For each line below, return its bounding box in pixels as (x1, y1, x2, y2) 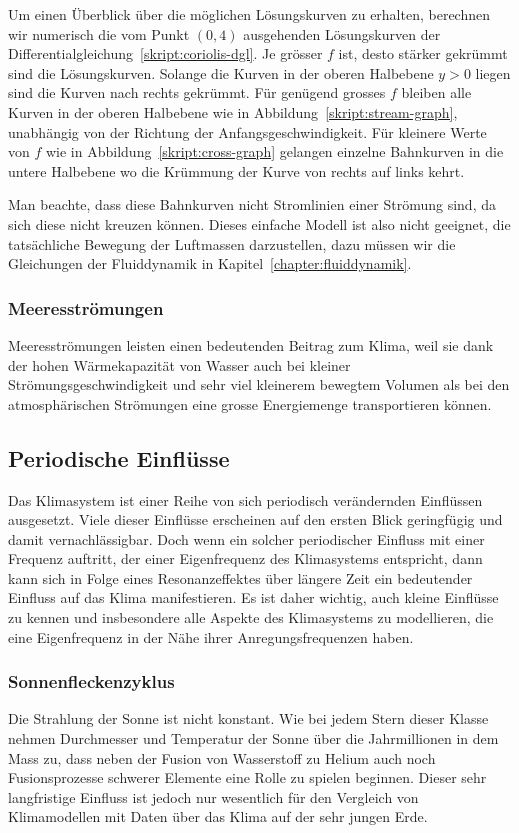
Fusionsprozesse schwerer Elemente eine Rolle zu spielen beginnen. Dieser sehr (8, 767, 487, 788)
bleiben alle (401, 82, 472, 103)
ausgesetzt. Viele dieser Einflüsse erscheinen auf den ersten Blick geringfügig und (8, 509, 503, 530)
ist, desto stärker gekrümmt (338, 43, 508, 64)
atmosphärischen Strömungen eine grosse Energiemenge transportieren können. (8, 393, 492, 414)
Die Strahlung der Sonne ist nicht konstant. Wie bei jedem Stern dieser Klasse (8, 708, 489, 729)
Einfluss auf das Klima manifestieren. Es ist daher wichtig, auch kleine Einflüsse (8, 587, 499, 608)
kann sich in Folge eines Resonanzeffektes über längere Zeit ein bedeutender (8, 567, 473, 588)
